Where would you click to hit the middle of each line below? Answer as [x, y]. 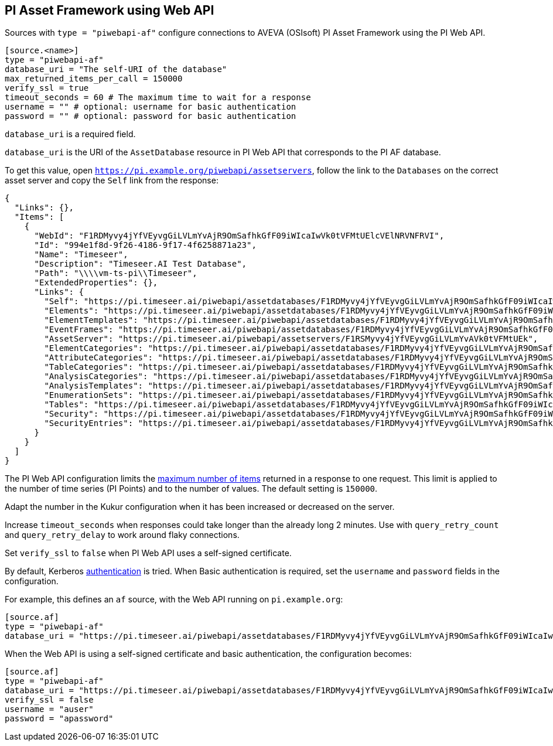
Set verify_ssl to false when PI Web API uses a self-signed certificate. [148, 553]
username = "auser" [49, 709]
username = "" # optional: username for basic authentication [151, 107]
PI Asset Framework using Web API [110, 10]
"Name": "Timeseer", [81, 255]
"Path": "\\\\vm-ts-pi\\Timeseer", [116, 273]
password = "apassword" [59, 719]
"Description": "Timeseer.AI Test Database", [141, 264]
